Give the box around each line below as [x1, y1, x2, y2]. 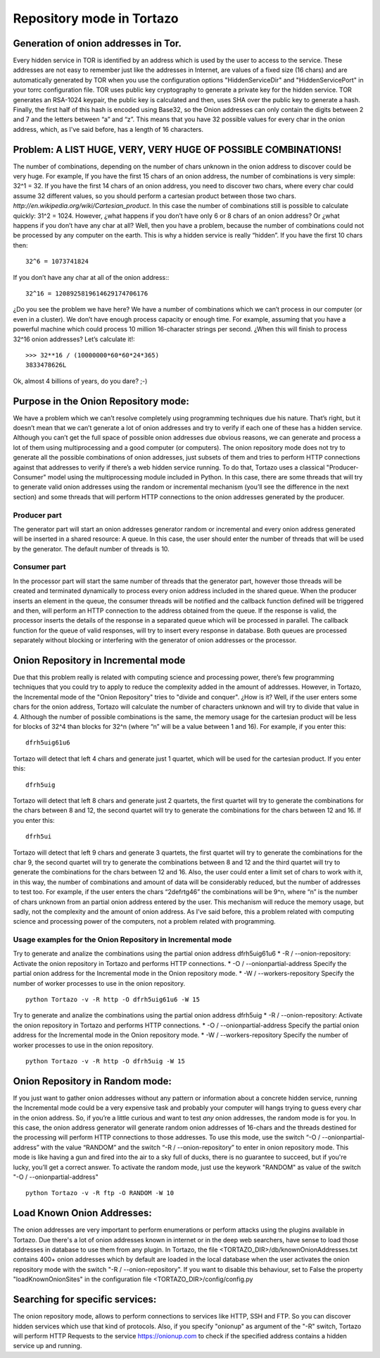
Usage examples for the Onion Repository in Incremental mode [13, 935, 232, 945]
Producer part [13, 510, 63, 520]
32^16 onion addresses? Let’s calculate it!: [13, 335, 135, 343]
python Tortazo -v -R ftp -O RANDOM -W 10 [25, 1189, 175, 1197]
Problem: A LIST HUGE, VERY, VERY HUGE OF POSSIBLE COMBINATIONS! [13, 143, 342, 155]
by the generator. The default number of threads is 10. [13, 544, 170, 553]
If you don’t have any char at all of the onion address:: [13, 273, 170, 281]
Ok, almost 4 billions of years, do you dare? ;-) [13, 377, 148, 385]
